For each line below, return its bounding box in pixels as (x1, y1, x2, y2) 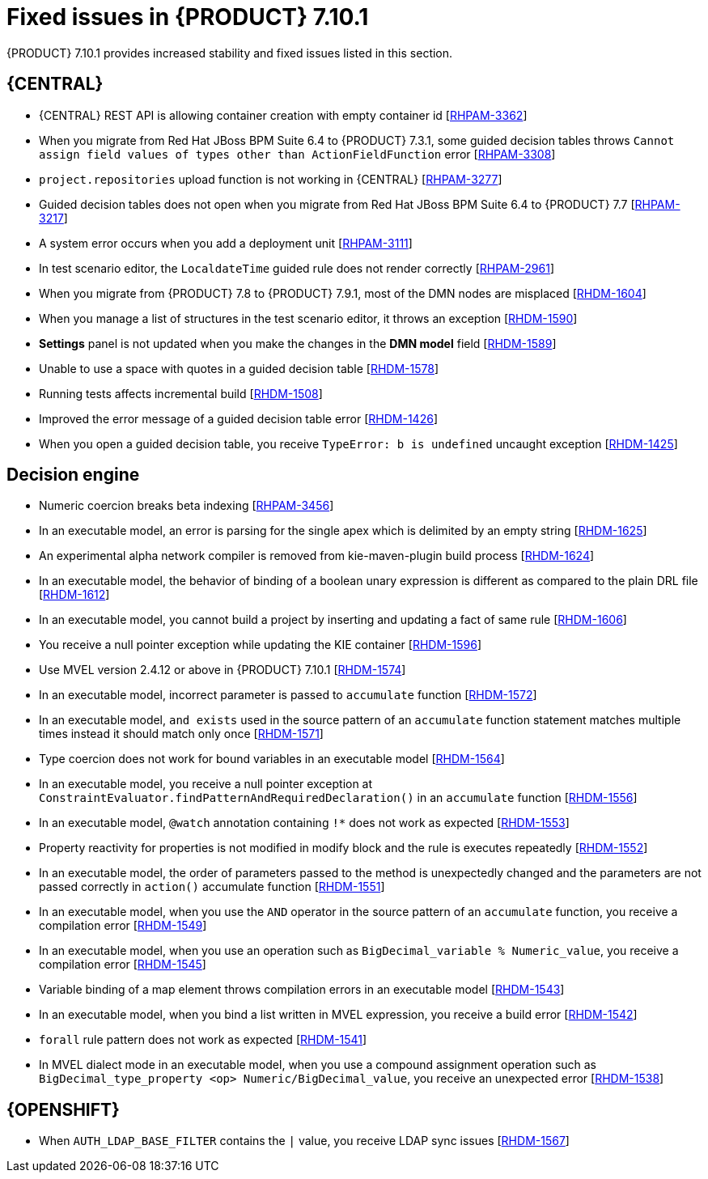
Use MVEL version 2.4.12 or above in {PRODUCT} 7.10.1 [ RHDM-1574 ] (39, 663, 406, 677)
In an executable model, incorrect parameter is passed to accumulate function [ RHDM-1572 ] (39, 688, 537, 702)
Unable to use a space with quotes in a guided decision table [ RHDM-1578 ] (39, 361, 439, 375)
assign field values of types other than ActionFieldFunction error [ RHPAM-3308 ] (39, 146, 556, 161)
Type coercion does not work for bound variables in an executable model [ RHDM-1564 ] (39, 752, 505, 766)
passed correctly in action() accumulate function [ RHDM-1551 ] (39, 880, 385, 894)
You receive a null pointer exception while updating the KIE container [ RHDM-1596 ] (39, 638, 482, 652)
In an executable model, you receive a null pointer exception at (39, 777, 373, 791)
